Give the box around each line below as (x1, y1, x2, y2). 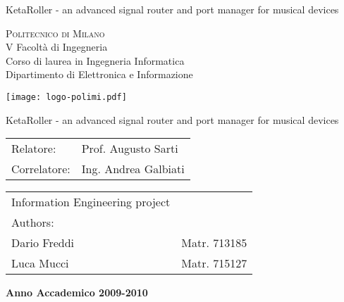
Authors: (11, 214, 54, 231)
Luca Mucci (11, 255, 69, 272)
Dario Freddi (11, 234, 75, 251)
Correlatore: (11, 161, 70, 177)
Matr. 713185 (181, 234, 247, 251)
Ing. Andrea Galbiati (81, 161, 185, 177)
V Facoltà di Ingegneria (6, 39, 108, 54)
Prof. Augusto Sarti (81, 140, 178, 157)
